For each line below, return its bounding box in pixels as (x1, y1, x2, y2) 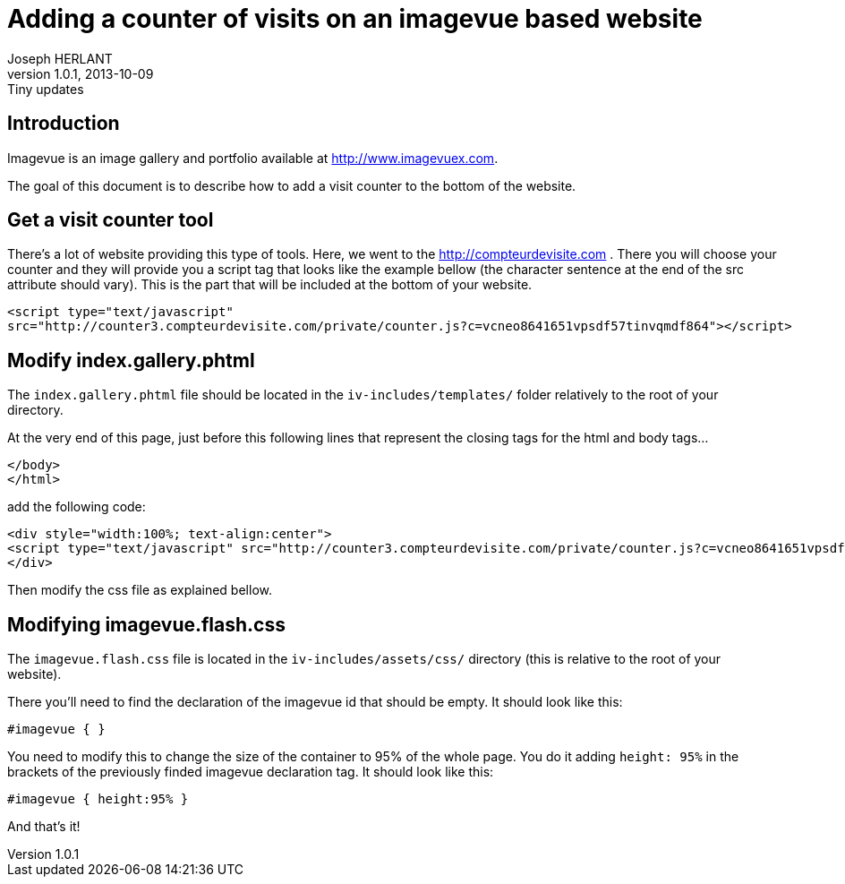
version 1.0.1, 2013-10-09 (7, 65, 154, 82)
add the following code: (7, 499, 146, 515)
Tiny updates (7, 81, 84, 97)
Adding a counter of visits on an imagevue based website (7, 4, 703, 34)
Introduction (7, 112, 120, 135)
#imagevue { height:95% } (7, 792, 189, 807)
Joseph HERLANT (7, 50, 113, 66)
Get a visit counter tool (7, 209, 214, 232)
